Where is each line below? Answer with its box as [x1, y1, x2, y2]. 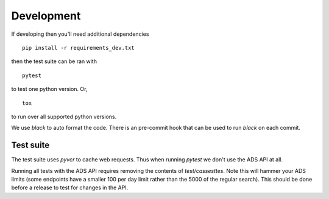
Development [11, 9, 81, 22]
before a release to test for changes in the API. [11, 184, 129, 191]
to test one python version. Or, [11, 86, 88, 93]
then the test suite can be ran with [11, 58, 97, 65]
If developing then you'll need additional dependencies [11, 30, 149, 38]
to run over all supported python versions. [11, 113, 117, 120]
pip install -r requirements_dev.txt [22, 44, 135, 51]
